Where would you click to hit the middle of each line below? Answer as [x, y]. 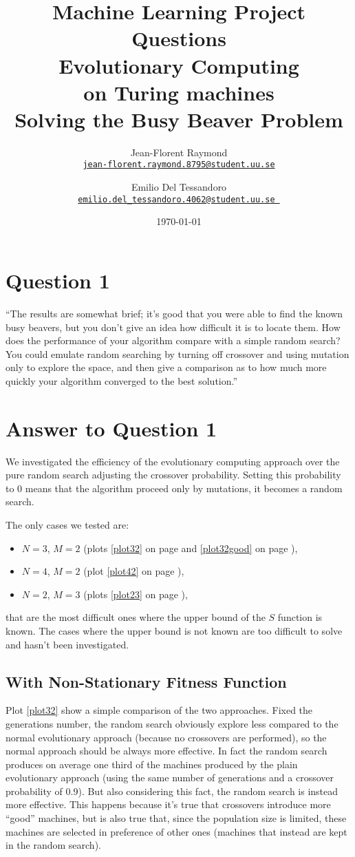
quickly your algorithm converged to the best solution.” [122, 380]
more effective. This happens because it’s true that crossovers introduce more [168, 804]
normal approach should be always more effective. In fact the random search [166, 751]
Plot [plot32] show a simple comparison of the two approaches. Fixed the [159, 710]
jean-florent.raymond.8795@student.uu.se [179, 165]
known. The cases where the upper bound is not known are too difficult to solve [174, 630]
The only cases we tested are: [67, 524]
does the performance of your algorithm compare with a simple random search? [173, 340]
